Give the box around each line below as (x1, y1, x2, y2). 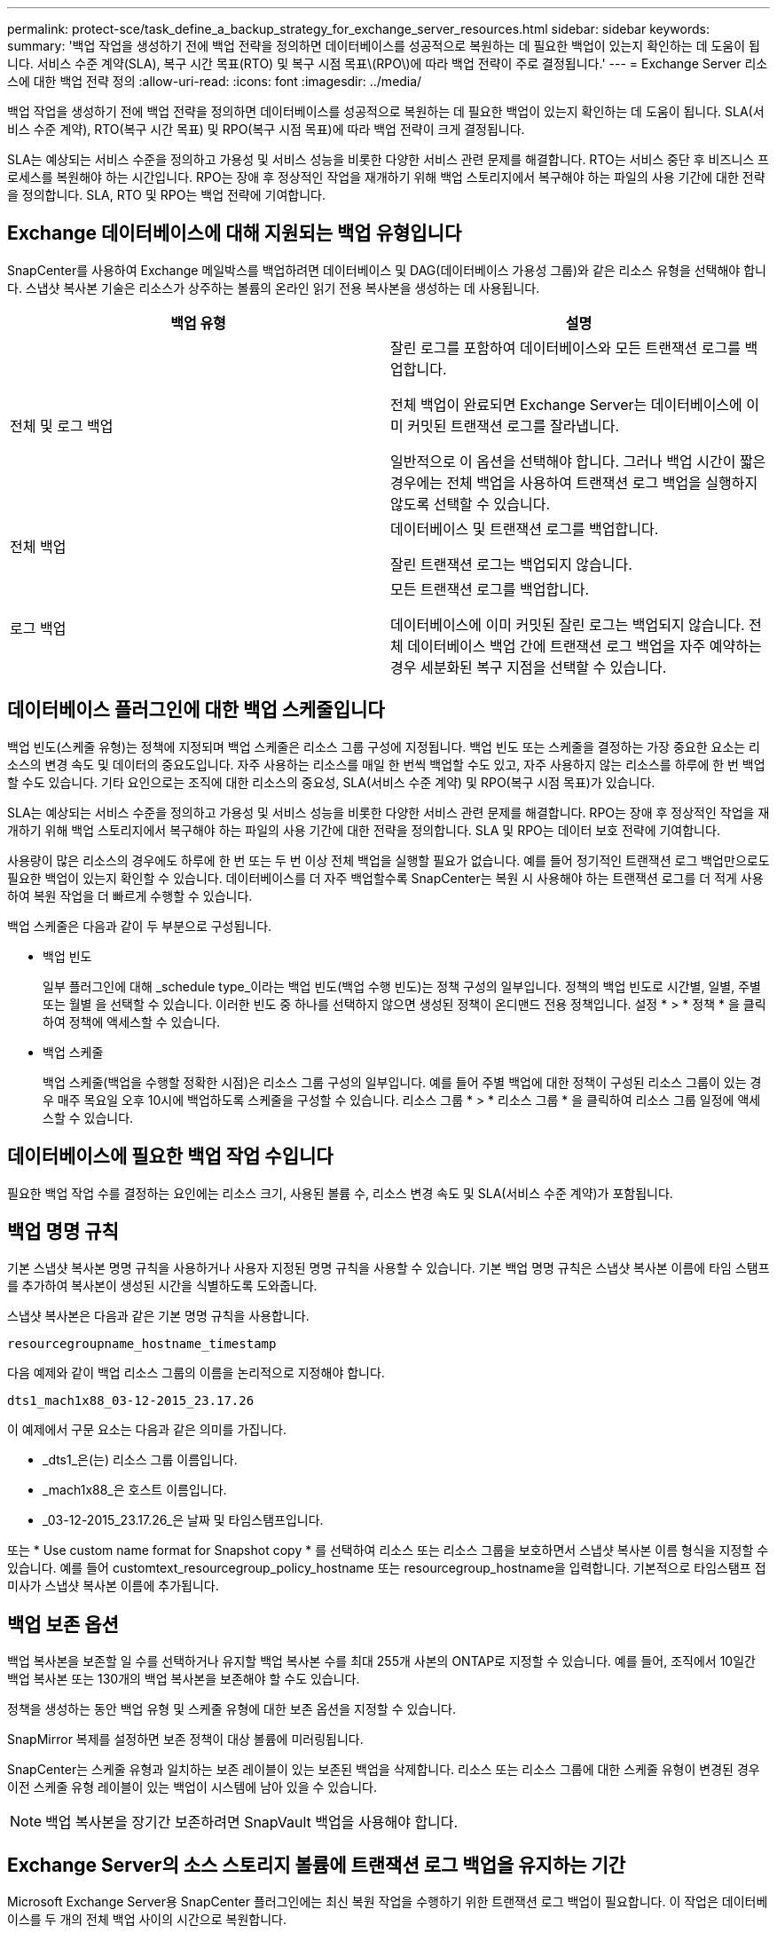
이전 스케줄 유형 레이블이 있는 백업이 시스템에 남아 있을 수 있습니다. (7, 1779, 377, 1795)
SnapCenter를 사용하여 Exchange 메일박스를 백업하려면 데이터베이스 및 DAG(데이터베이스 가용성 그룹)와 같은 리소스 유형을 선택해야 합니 (7, 262, 766, 278)
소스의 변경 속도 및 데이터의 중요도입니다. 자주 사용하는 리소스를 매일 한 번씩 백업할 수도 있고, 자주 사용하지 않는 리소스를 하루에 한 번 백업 (7, 756, 765, 772)
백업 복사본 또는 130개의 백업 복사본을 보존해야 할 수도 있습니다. (7, 1671, 360, 1687)
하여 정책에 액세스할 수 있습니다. (43, 1014, 221, 1030)
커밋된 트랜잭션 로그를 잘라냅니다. (407, 416, 620, 435)
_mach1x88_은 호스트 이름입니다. (43, 1482, 227, 1498)
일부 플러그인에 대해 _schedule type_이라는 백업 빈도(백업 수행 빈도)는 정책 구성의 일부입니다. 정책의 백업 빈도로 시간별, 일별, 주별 (43, 978, 761, 994)
